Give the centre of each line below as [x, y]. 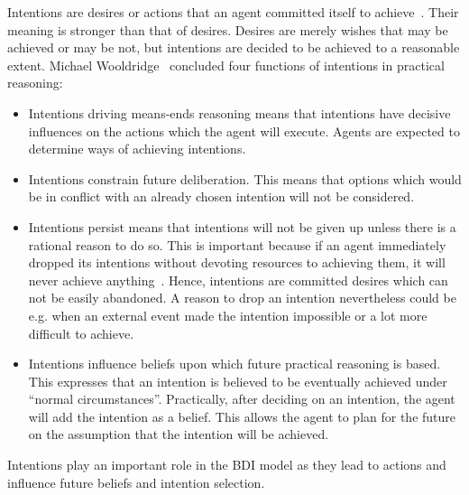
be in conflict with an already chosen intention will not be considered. [221, 196]
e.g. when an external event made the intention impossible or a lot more [228, 315]
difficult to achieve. [81, 333]
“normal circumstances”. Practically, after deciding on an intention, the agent [242, 399]
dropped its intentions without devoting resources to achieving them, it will [237, 262]
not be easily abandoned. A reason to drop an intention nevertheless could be [242, 298]
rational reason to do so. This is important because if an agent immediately [237, 244]
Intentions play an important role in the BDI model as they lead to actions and [227, 465]
